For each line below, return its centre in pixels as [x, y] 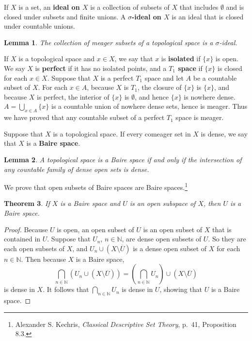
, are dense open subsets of [162, 239]
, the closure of [159, 87]
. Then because [43, 259]
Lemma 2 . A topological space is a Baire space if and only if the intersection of [123, 159]
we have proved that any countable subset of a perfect [84, 117]
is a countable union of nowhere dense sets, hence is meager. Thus [149, 106]
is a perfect [117, 77]
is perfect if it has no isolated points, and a [101, 68]
